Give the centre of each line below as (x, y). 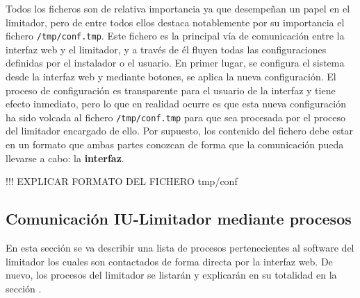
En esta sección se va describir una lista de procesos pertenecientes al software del (180, 248)
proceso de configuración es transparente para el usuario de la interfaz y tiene (171, 90)
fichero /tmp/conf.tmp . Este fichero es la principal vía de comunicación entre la (175, 36)
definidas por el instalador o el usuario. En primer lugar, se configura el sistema (175, 63)
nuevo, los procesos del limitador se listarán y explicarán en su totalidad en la (171, 275)
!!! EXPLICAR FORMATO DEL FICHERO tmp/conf (122, 181)
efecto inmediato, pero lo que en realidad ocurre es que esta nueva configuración (176, 104)
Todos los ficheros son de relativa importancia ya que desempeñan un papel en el (178, 8)
